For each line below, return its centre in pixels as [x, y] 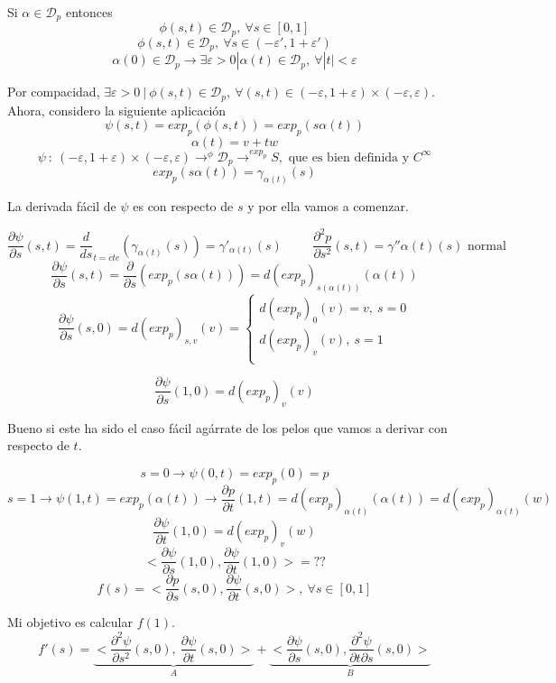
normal [486, 246]
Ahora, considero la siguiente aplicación [117, 110]
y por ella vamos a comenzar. [328, 205]
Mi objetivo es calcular [70, 622]
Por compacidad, [54, 92]
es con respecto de [183, 205]
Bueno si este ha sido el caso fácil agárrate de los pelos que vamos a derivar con [227, 427]
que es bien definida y [349, 157]
